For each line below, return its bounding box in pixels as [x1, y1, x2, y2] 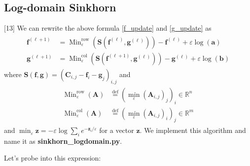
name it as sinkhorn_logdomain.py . [4, 136, 122, 146]
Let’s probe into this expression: [4, 152, 101, 163]
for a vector [99, 125, 134, 135]
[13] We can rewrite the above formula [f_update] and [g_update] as [4, 23, 212, 33]
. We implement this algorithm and [140, 125, 246, 135]
